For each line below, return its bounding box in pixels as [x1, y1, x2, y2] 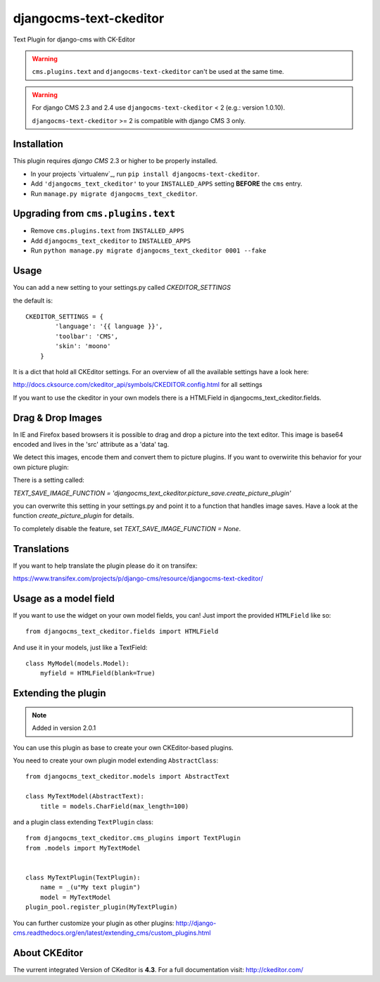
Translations [13, 542, 70, 555]
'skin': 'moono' [55, 342, 111, 350]
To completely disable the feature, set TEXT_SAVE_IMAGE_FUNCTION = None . [13, 524, 241, 533]
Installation [13, 138, 63, 151]
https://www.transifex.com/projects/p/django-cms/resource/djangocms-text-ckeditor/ [13, 574, 263, 583]
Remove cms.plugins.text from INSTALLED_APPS [30, 227, 184, 235]
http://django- [175, 919, 217, 927]
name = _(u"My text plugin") [39, 884, 141, 891]
